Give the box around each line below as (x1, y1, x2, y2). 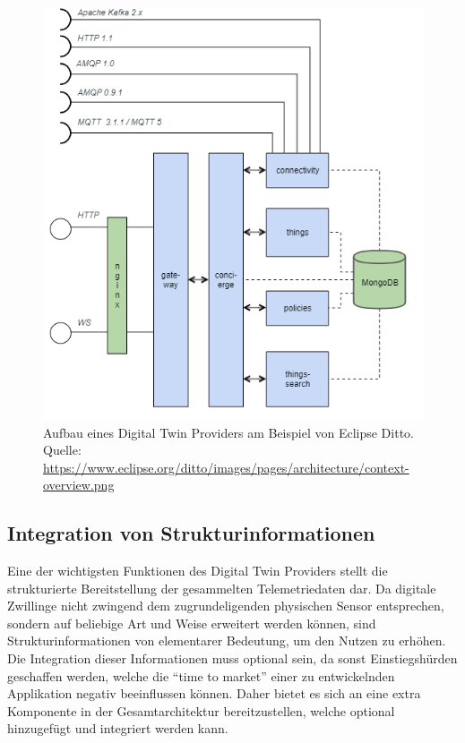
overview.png (43, 475, 115, 494)
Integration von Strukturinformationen (7, 519, 375, 547)
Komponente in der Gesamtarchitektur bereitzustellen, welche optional (7, 701, 395, 720)
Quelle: (43, 440, 82, 459)
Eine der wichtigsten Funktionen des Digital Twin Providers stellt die (7, 561, 388, 580)
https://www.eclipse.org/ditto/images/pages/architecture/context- (43, 457, 409, 476)
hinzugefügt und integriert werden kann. (7, 719, 228, 738)
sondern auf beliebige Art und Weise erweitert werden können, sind (7, 613, 376, 632)
